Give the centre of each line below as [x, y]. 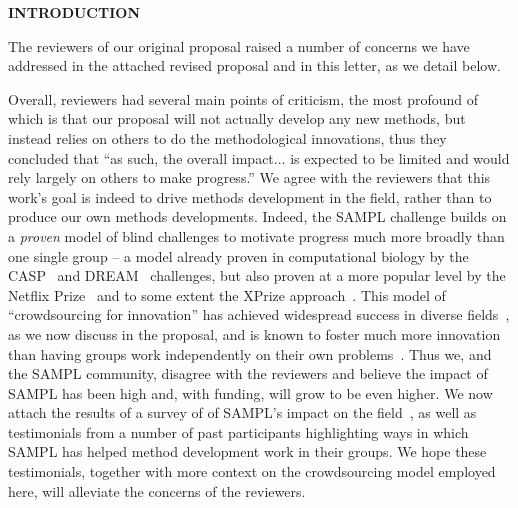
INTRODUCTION [74, 12]
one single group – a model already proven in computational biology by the [238, 255]
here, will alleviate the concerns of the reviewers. [157, 490]
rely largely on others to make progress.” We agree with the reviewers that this [249, 177]
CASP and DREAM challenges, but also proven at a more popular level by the [257, 275]
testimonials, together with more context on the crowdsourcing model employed [252, 471]
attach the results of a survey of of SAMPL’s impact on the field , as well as [242, 412]
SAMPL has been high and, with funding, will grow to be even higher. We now [250, 392]
